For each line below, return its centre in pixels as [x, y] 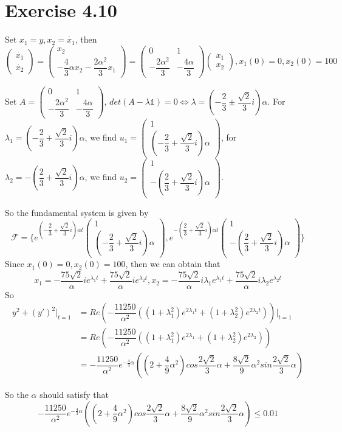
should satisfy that [74, 395]
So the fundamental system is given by [77, 212]
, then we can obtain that [173, 264]
